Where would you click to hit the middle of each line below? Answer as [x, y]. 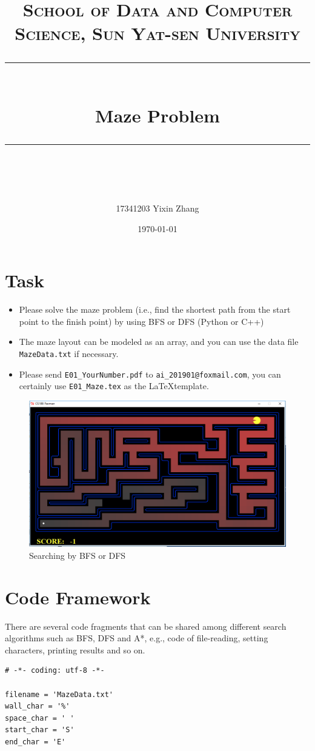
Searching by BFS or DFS [78, 555]
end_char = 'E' [35, 742]
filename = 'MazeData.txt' [59, 694]
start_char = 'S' [40, 730]
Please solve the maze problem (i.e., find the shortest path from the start [155, 309]
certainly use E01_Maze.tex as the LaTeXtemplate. [114, 386]
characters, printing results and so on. [75, 649]
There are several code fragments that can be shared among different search [146, 626]
